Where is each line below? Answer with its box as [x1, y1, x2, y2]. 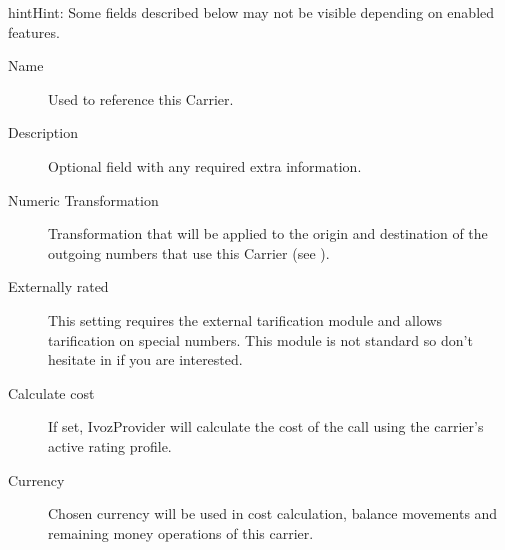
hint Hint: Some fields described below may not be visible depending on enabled [8, 2, 495, 22]
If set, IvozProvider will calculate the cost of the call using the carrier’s [48, 416, 484, 437]
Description [8, 122, 78, 143]
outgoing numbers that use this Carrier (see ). [48, 242, 330, 263]
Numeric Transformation [8, 189, 159, 210]
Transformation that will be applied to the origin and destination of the [48, 223, 488, 244]
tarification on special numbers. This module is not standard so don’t [48, 329, 473, 350]
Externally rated [8, 276, 109, 297]
